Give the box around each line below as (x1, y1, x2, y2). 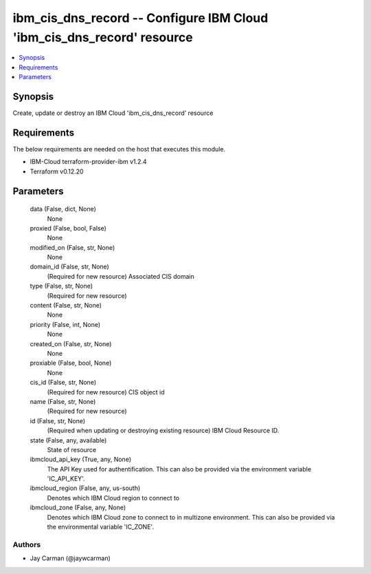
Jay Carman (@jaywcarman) (30, 554, 111, 562)
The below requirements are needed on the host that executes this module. (12, 145, 226, 153)
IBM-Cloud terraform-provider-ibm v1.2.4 (30, 158, 147, 166)
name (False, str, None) (30, 397, 96, 405)
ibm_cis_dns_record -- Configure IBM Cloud (12, 10, 269, 25)
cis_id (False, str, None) (30, 379, 96, 387)
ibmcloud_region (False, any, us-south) (30, 484, 141, 492)
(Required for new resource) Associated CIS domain (47, 272, 195, 280)
